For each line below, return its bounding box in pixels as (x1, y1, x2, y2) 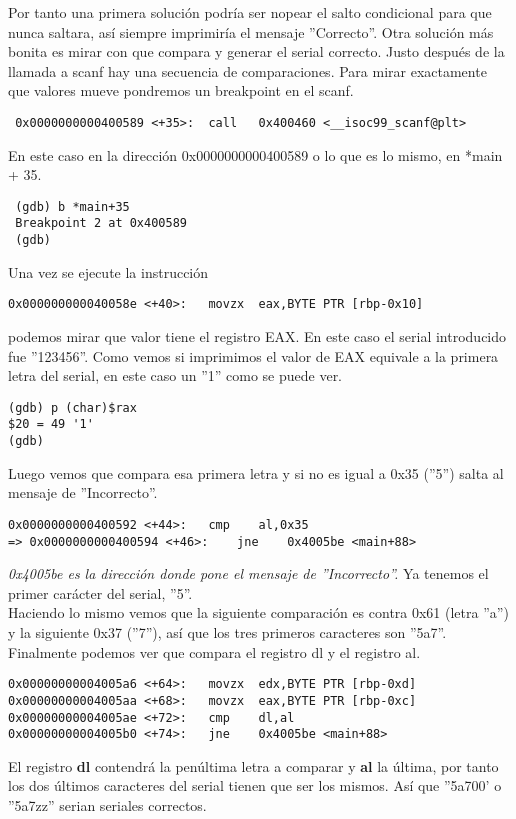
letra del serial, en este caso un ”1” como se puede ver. (8, 365, 343, 386)
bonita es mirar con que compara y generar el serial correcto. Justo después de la (8, 41, 505, 62)
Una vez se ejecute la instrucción (8, 261, 209, 282)
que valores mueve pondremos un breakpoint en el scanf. (8, 80, 354, 101)
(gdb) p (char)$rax (8, 400, 137, 415)
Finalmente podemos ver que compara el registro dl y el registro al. (8, 641, 421, 662)
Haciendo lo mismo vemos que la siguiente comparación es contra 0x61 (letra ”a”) (8, 602, 509, 623)
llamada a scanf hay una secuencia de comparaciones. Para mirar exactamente (8, 60, 487, 81)
